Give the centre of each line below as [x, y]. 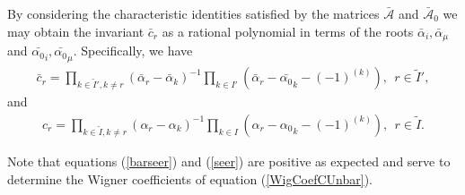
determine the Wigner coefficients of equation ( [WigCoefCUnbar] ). [190, 178]
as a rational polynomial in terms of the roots [288, 31]
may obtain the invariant [76, 31]
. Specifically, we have [133, 51]
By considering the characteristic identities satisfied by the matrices [193, 13]
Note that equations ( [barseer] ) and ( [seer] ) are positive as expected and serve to [229, 161]
